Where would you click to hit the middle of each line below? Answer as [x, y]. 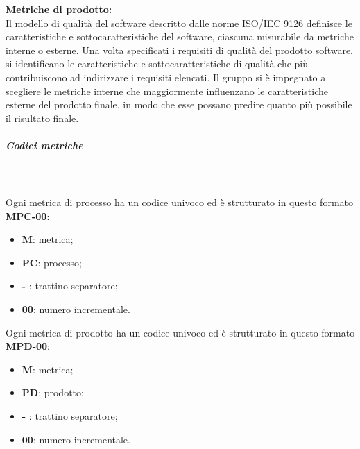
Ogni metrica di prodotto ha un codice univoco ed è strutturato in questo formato [180, 332]
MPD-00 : [28, 346]
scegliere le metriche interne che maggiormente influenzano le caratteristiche [167, 91]
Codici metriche [44, 145]
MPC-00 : [28, 215]
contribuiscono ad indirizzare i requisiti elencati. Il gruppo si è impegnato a [166, 77]
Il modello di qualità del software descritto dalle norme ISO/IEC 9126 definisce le [179, 23]
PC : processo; [52, 262]
